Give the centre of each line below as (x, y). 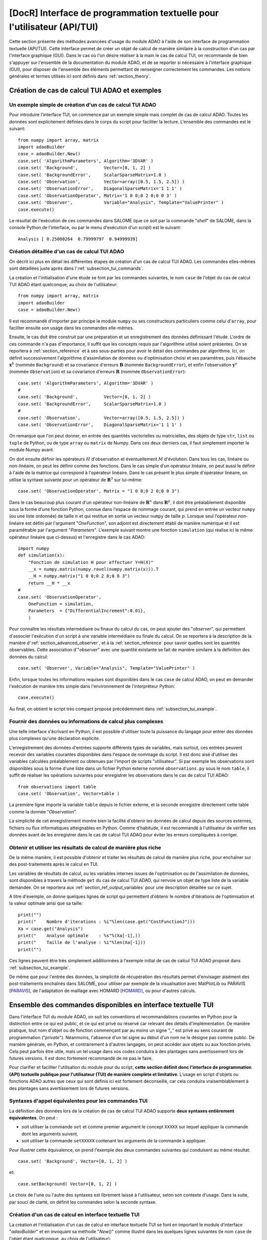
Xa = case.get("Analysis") (51, 929)
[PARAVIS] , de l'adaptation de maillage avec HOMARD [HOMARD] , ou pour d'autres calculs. (103, 991)
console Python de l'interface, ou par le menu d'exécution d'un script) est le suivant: (95, 228)
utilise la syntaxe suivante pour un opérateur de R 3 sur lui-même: (76, 479)
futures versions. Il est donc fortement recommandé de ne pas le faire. (81, 1058)
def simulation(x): (42, 555)
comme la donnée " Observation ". (43, 811)
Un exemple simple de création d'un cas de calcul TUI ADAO (83, 105)
